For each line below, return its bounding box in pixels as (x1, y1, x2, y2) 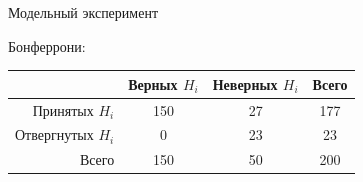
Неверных (212, 73, 278, 94)
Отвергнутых (15, 124, 94, 145)
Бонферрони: (8, 35, 86, 56)
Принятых (32, 99, 94, 120)
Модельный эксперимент (8, 2, 159, 22)
